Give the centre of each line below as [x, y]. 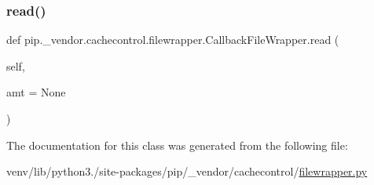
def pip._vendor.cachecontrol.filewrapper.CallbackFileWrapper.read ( [173, 40]
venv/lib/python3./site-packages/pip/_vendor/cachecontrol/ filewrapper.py [187, 171]
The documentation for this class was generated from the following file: [177, 145]
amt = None [36, 92]
